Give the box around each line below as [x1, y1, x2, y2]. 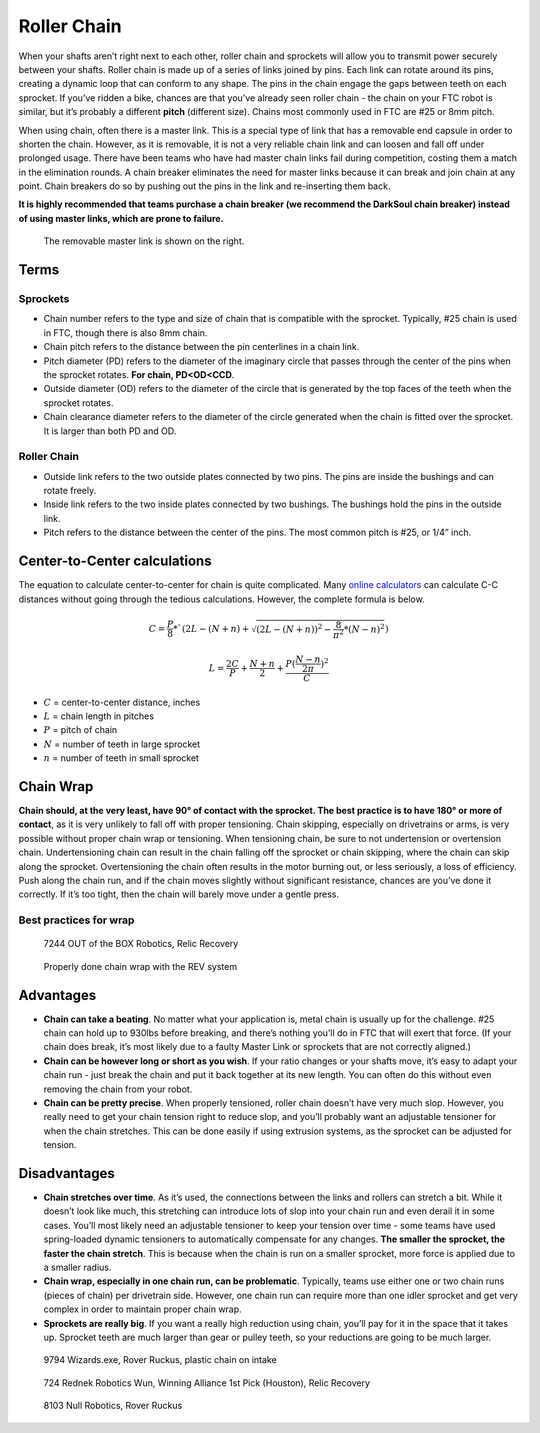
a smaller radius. [43, 1261, 112, 1273]
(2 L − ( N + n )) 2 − [256, 621, 332, 635]
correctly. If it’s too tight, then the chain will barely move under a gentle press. [18, 888, 340, 900]
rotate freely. [43, 485, 97, 497]
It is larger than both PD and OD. [43, 425, 177, 437]
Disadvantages [18, 1165, 115, 1182]
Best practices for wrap [18, 913, 135, 927]
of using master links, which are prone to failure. [18, 212, 224, 224]
